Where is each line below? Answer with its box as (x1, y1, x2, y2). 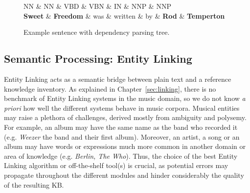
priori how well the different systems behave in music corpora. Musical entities (4, 102, 240, 113)
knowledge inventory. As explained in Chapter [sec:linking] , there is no (4, 83, 216, 94)
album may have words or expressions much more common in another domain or (4, 141, 246, 151)
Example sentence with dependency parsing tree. (23, 27, 170, 37)
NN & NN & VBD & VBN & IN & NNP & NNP (23, 1, 171, 11)
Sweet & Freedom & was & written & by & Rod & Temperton (23, 10, 225, 21)
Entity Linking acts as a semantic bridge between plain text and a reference (4, 73, 231, 84)
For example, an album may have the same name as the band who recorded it (4, 121, 238, 132)
